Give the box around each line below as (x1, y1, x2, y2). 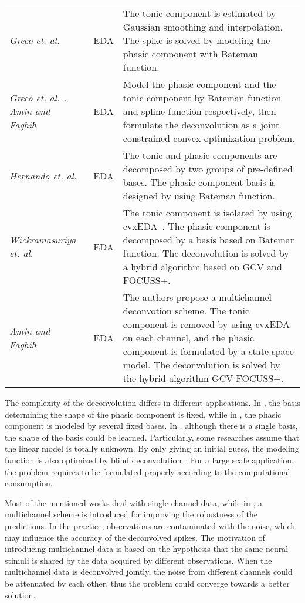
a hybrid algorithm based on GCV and (123, 260, 282, 273)
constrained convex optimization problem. (123, 131, 295, 145)
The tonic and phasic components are (123, 148, 277, 162)
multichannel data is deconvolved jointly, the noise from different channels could (5, 565, 293, 578)
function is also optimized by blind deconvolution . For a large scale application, (5, 453, 294, 466)
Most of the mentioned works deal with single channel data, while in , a (5, 496, 262, 509)
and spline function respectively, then (123, 104, 276, 118)
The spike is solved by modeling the (123, 33, 270, 47)
